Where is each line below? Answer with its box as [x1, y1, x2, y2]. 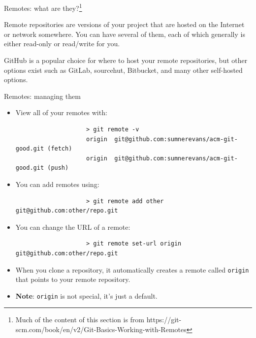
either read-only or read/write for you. [4, 38, 120, 49]
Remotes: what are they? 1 [4, 1, 82, 13]
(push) [47, 164, 69, 172]
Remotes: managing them [4, 91, 81, 101]
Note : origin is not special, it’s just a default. [15, 290, 158, 301]
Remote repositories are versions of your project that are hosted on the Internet [4, 19, 245, 30]
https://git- [146, 314, 182, 325]
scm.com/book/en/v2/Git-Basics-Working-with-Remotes [15, 324, 187, 335]
